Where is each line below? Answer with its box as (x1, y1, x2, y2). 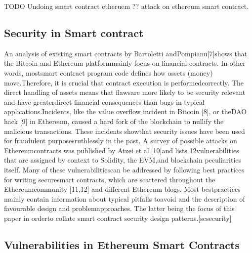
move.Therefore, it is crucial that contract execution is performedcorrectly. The (4, 77, 244, 87)
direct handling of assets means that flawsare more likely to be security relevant (4, 87, 246, 97)
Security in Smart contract (4, 25, 144, 40)
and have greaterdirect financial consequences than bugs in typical (4, 96, 205, 107)
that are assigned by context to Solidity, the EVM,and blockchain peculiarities (4, 155, 242, 165)
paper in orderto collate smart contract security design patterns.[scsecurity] (4, 212, 232, 223)
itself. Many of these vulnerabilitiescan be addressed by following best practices (4, 164, 244, 174)
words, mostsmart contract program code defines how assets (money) (4, 67, 213, 78)
